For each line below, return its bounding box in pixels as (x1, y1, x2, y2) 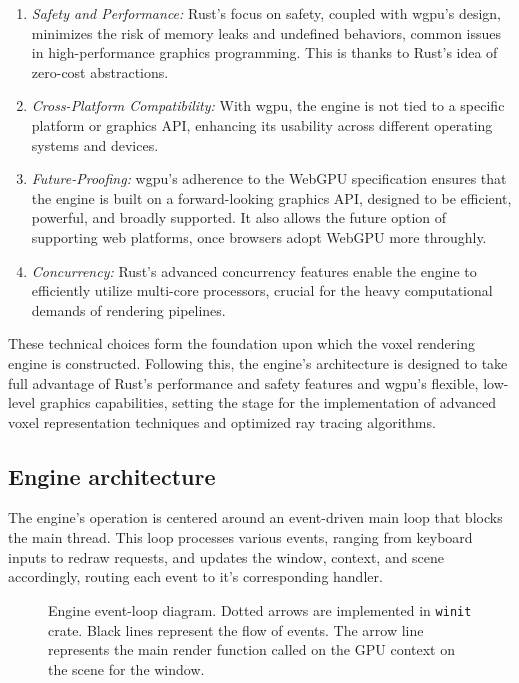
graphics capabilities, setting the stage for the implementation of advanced (39, 392, 497, 413)
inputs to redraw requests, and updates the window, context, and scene (8, 546, 445, 567)
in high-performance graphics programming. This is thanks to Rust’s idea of (31, 42, 498, 63)
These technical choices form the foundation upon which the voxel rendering (8, 333, 475, 354)
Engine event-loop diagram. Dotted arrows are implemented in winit (48, 599, 472, 620)
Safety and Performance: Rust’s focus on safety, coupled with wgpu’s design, (31, 3, 501, 23)
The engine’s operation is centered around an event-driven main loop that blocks (8, 507, 503, 528)
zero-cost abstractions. (31, 61, 169, 82)
